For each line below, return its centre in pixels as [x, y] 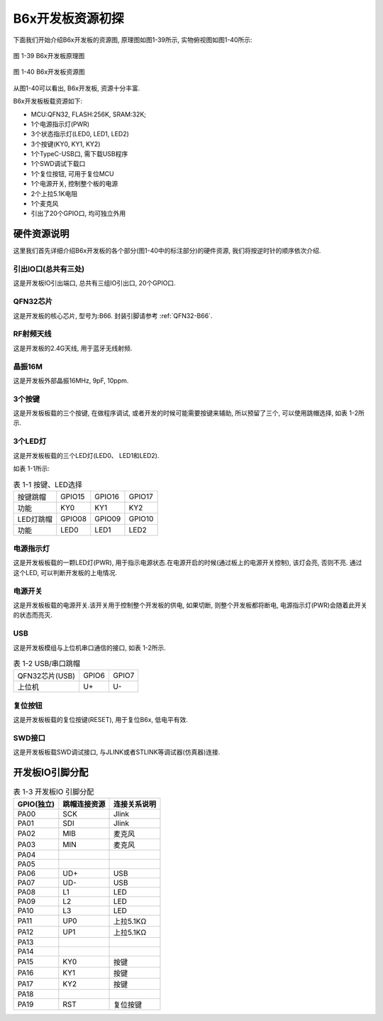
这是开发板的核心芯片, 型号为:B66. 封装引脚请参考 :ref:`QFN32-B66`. [113, 315]
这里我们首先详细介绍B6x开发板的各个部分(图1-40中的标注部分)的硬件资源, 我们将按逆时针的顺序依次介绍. [167, 251]
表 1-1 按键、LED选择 [48, 484]
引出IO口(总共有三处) [49, 269]
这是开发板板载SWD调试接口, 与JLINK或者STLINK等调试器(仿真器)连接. [117, 752]
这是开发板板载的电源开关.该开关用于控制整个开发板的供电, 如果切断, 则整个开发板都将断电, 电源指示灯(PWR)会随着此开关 [190, 605]
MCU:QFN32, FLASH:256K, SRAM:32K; [89, 114]
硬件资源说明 [41, 234]
